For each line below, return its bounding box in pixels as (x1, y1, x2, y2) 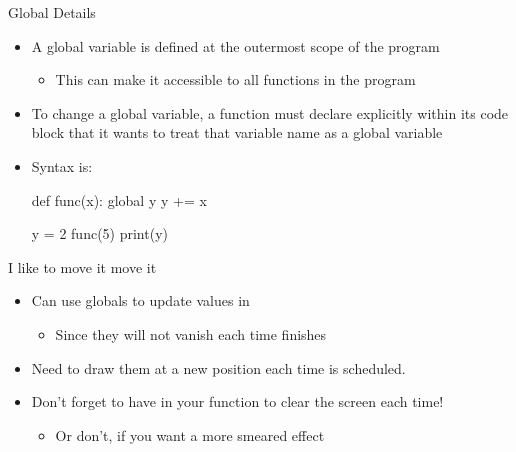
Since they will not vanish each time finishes (55, 323, 327, 344)
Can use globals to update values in (31, 290, 250, 311)
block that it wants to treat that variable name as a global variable (31, 122, 443, 143)
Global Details (8, 2, 96, 22)
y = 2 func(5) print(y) (31, 223, 168, 244)
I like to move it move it (8, 256, 157, 277)
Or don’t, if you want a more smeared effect (55, 424, 325, 445)
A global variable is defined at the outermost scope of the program (31, 35, 440, 56)
